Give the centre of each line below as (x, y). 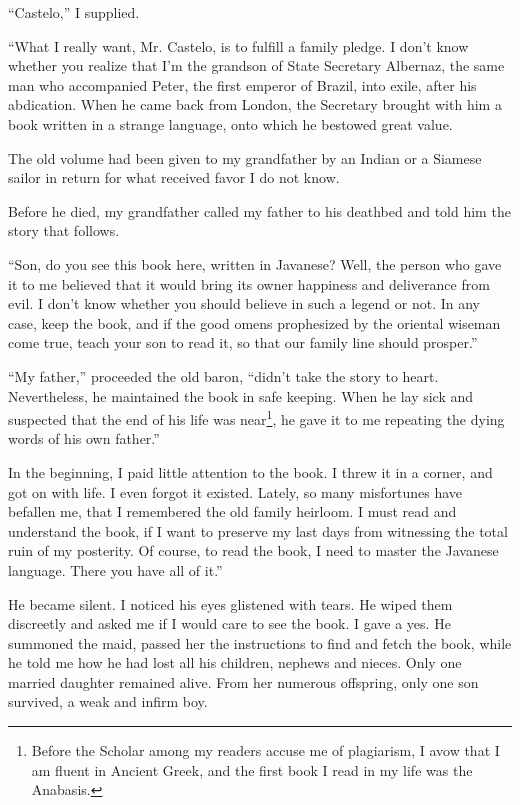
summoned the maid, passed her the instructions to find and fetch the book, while (260, 642)
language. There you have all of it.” (115, 569)
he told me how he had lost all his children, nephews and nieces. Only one (235, 662)
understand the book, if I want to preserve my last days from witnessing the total (258, 530)
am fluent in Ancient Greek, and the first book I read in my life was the (252, 769)
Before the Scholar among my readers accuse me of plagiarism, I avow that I (265, 750)
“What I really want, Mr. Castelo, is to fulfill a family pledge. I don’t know (238, 45)
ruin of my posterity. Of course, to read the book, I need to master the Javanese (253, 550)
